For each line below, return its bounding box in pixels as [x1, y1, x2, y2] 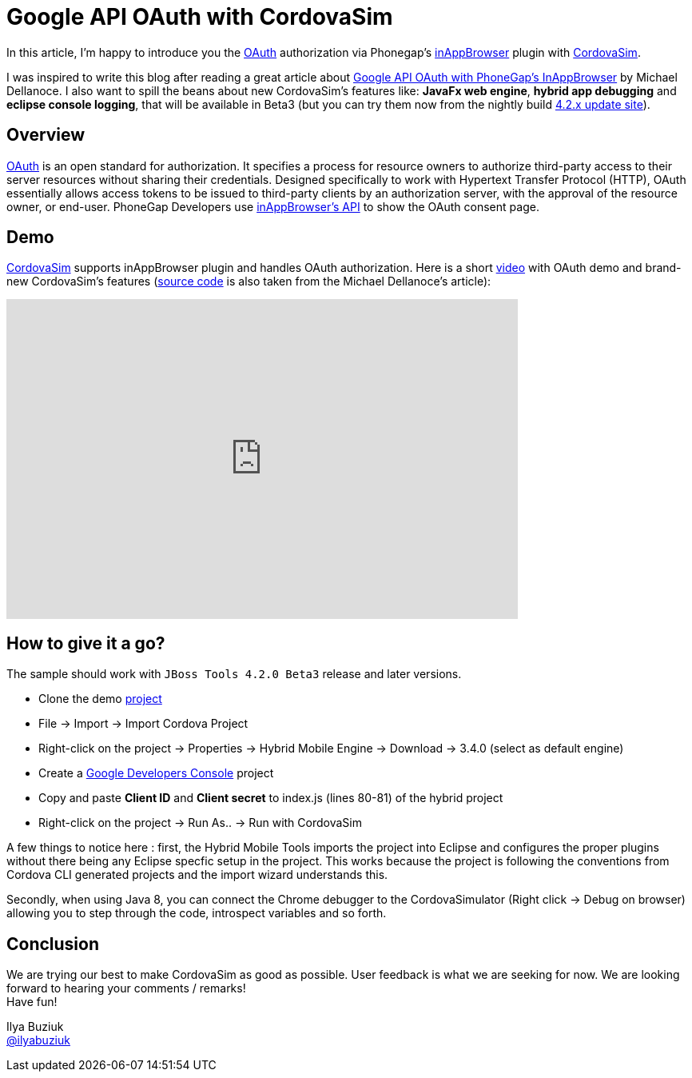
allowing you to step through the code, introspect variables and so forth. [6, 906, 387, 920]
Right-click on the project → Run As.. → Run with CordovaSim [38, 816, 362, 830]
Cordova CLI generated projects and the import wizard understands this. [6, 868, 388, 882]
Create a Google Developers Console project [38, 766, 274, 781]
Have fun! [6, 995, 58, 1009]
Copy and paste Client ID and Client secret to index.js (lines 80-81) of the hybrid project [38, 791, 503, 805]
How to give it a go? [6, 633, 165, 653]
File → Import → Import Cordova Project [38, 717, 249, 731]
